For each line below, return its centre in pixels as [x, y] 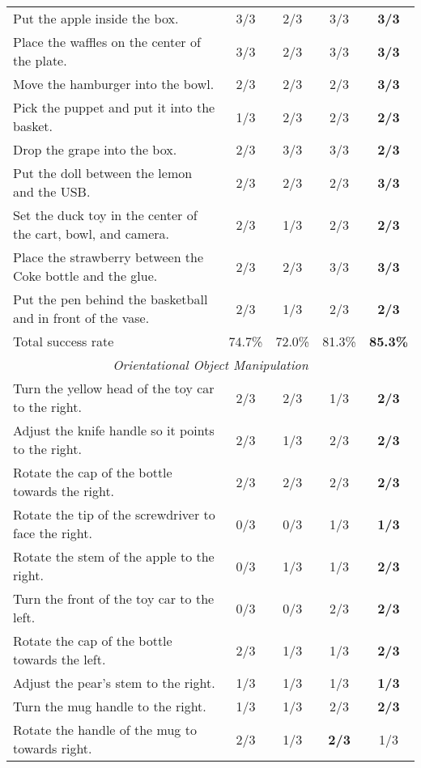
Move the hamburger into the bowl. [114, 84]
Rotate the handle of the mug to [105, 730]
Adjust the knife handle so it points [114, 430]
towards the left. [60, 659]
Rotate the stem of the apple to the [114, 556]
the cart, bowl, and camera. [91, 233]
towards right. [53, 748]
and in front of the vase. [81, 318]
